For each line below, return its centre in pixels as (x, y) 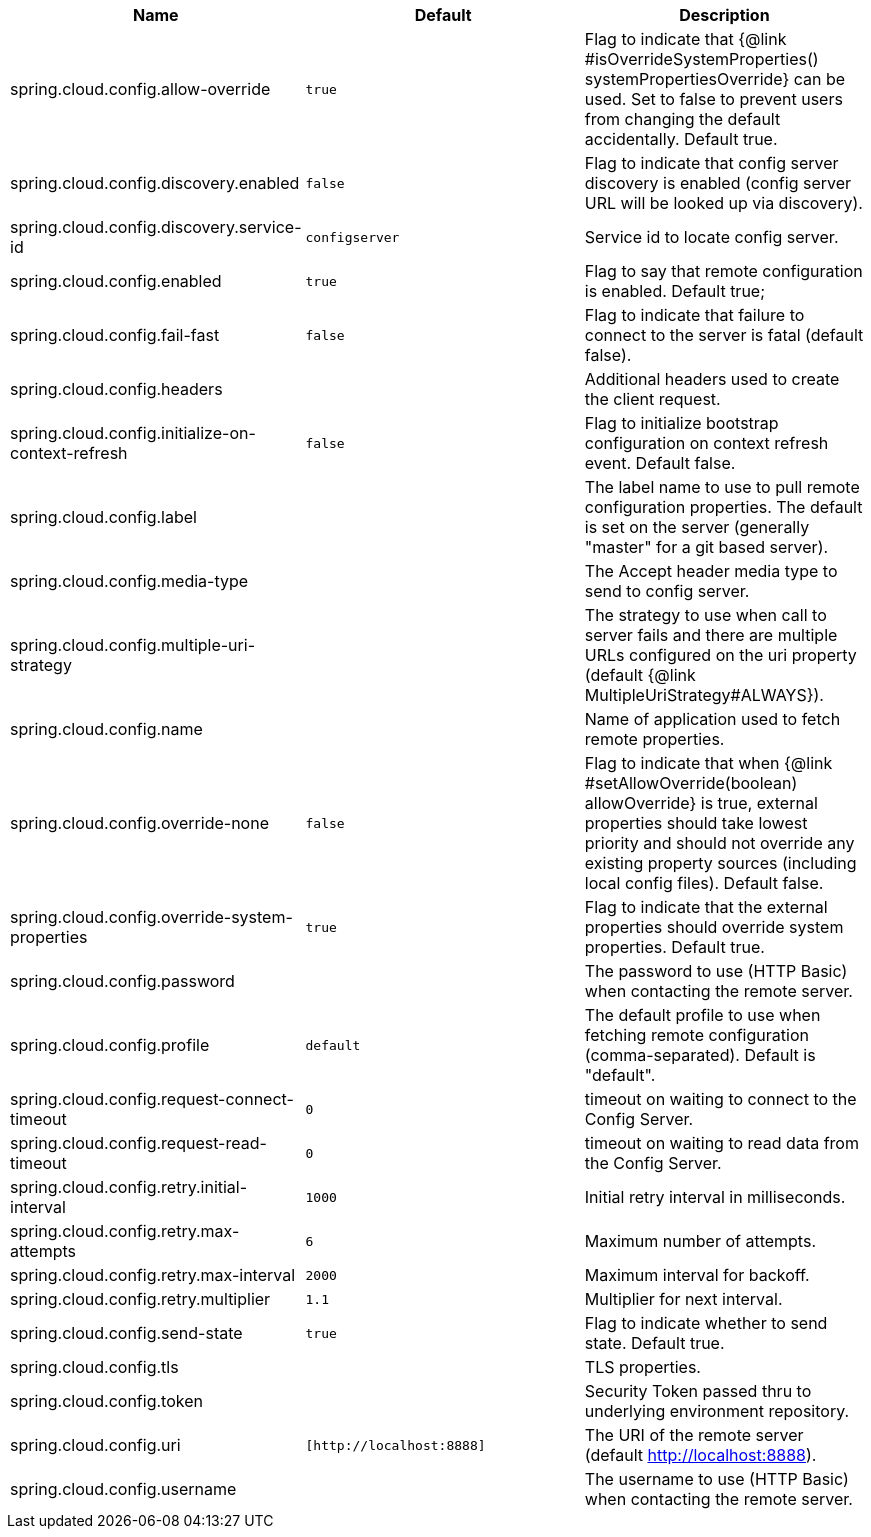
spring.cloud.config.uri (95, 1445)
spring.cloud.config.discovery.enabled (155, 183)
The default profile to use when (702, 1015)
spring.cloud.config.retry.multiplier (140, 1299)
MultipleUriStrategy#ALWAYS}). (704, 695)
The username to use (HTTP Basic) (716, 1479)
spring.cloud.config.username (123, 1489)
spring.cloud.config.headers (116, 389)
